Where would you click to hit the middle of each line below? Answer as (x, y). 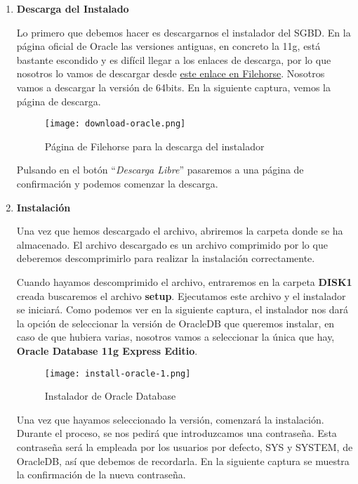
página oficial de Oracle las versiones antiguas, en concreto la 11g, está (168, 46)
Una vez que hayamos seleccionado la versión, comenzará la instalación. (170, 419)
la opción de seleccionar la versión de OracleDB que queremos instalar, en (175, 323)
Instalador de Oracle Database (110, 396)
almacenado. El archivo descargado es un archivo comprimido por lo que (172, 244)
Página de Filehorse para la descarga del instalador (154, 146)
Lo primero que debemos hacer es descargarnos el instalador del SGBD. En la (184, 32)
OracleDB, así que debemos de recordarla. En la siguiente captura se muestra (183, 460)
